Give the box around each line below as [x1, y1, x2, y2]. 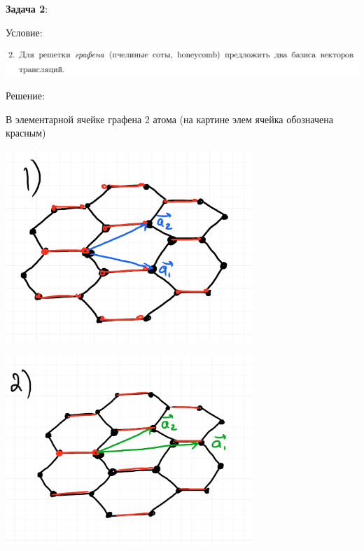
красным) [6, 125, 46, 140]
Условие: [6, 25, 43, 39]
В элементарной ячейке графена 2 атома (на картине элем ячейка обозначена [6, 111, 333, 126]
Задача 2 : [6, 1, 48, 15]
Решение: [6, 88, 45, 103]
